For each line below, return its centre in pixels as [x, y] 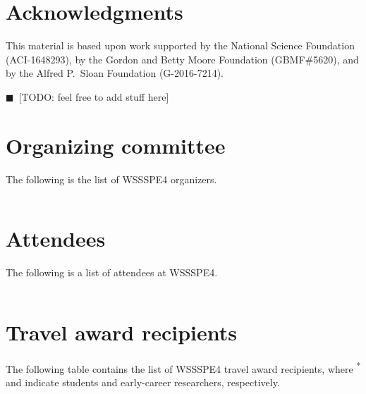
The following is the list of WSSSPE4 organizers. [111, 179]
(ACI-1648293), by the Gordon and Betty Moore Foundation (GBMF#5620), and [182, 59]
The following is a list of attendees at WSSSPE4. [112, 272]
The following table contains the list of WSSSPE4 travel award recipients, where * [183, 368]
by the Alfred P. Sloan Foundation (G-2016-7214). [115, 73]
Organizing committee [116, 145]
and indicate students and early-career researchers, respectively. [143, 382]
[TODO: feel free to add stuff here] [94, 96]
